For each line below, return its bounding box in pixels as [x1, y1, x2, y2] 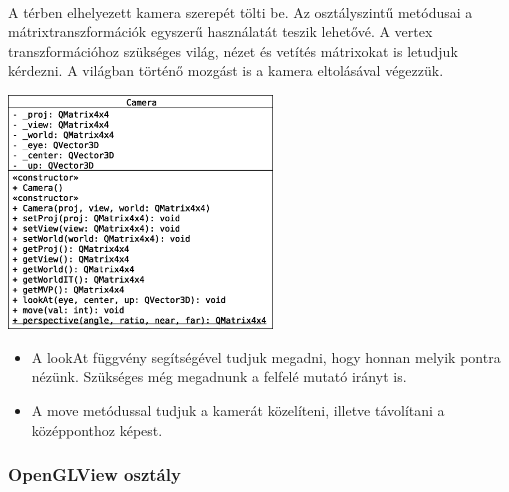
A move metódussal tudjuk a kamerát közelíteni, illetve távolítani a [31, 400, 445, 421]
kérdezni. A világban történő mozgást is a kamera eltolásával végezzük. [8, 60, 444, 81]
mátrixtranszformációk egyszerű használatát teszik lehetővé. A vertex [8, 21, 433, 42]
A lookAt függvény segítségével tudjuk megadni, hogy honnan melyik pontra [31, 346, 501, 367]
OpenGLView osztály [8, 462, 181, 487]
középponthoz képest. [31, 419, 163, 440]
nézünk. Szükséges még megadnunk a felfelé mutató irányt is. [31, 366, 407, 387]
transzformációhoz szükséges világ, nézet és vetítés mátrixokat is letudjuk [8, 40, 458, 61]
